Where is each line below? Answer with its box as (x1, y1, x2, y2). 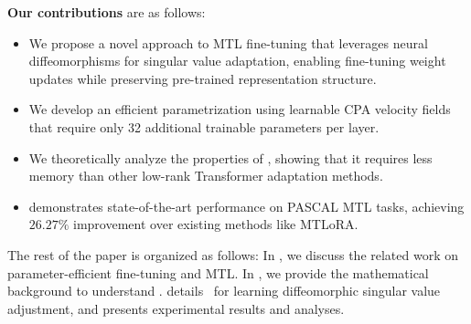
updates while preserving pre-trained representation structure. (28, 68, 377, 88)
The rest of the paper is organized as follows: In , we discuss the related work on (7, 245, 459, 264)
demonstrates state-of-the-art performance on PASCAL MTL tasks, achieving (28, 196, 465, 215)
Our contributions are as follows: (7, 3, 206, 21)
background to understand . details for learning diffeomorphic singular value (7, 281, 441, 300)
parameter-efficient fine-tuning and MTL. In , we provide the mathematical (7, 263, 429, 282)
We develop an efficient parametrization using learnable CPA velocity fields (28, 99, 451, 119)
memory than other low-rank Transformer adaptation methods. (28, 166, 383, 185)
